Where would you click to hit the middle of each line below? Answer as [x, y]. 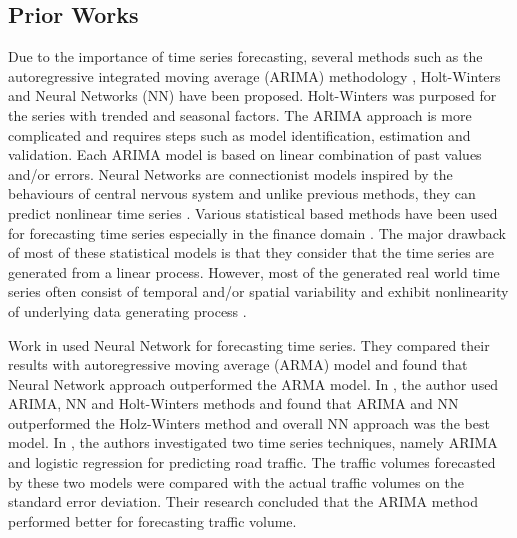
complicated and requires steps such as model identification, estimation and [239, 134]
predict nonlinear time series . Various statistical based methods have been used [253, 212]
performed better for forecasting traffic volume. [152, 520]
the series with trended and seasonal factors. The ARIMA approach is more [240, 114]
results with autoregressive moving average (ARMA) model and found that [238, 364]
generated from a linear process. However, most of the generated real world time [254, 271]
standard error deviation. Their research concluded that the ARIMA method [243, 501]
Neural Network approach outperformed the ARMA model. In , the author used [253, 383]
